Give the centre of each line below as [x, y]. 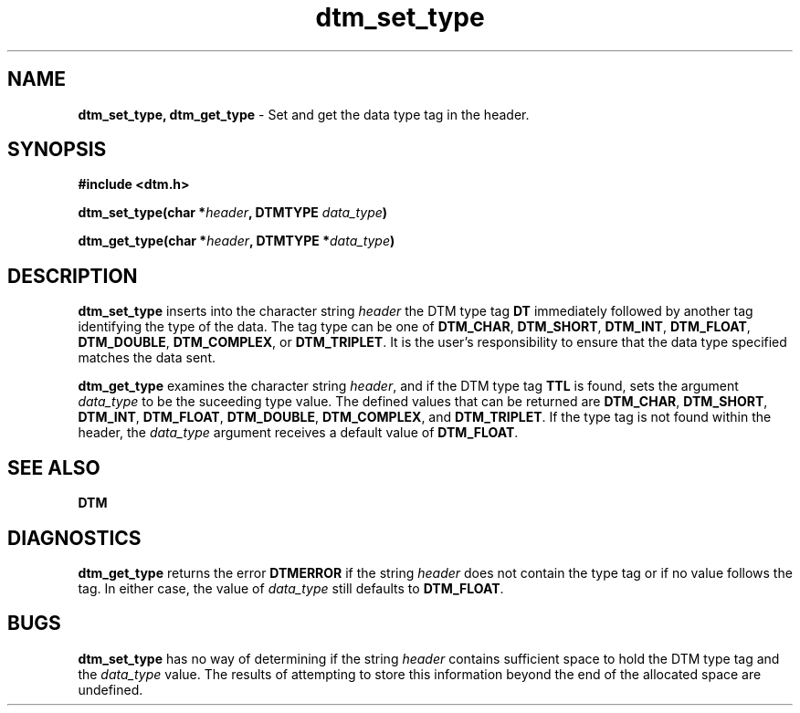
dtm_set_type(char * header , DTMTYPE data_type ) [233, 213]
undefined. [111, 689]
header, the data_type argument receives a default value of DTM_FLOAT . [298, 433]
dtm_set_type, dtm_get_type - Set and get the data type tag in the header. [304, 114]
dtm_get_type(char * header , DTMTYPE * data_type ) [237, 241]
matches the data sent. [147, 358]
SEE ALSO [54, 467]
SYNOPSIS [57, 150]
